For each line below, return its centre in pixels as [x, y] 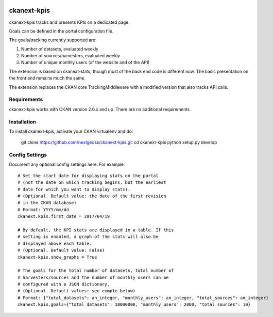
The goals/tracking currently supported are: [53, 40]
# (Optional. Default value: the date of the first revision [92, 196]
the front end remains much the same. [47, 78]
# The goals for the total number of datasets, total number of [96, 271]
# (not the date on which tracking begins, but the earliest [92, 182]
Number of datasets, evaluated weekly [60, 49]
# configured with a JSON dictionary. [64, 284]
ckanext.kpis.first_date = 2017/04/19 [64, 216]
